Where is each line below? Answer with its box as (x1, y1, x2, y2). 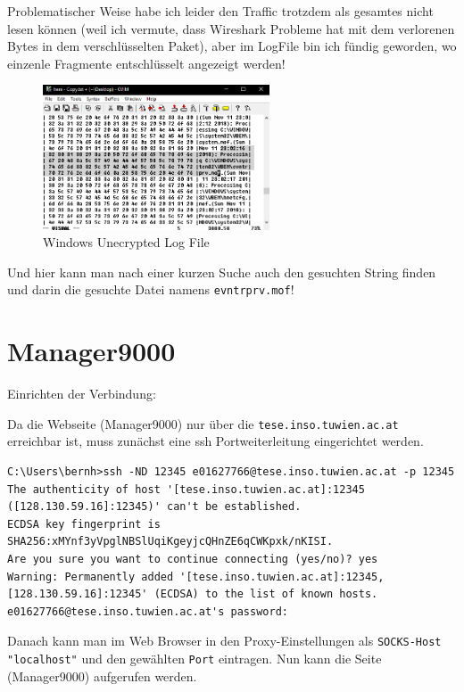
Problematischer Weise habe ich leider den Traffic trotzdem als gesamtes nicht (7, 2, 434, 20)
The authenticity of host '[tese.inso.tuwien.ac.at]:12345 (7, 482, 365, 496)
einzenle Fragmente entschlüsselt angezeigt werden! (7, 54, 286, 72)
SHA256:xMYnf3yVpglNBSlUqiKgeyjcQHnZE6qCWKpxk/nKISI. (7, 535, 334, 548)
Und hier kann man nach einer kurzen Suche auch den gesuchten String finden (7, 262, 436, 281)
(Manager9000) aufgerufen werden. (7, 666, 197, 685)
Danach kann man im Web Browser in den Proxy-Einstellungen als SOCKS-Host (7, 631, 442, 650)
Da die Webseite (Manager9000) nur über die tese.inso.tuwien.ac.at (7, 414, 399, 432)
